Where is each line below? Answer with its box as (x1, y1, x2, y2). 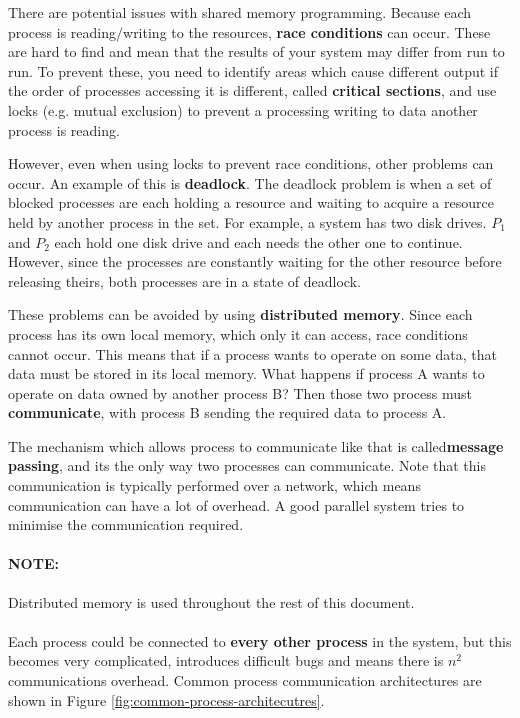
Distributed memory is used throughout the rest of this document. (8, 591, 415, 612)
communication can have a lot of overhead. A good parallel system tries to (8, 494, 465, 515)
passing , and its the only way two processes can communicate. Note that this (8, 455, 486, 476)
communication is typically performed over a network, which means (8, 475, 421, 496)
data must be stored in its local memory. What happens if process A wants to (8, 363, 485, 384)
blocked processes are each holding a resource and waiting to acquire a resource (8, 192, 494, 213)
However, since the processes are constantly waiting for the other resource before (8, 251, 502, 272)
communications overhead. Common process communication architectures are (8, 670, 482, 691)
